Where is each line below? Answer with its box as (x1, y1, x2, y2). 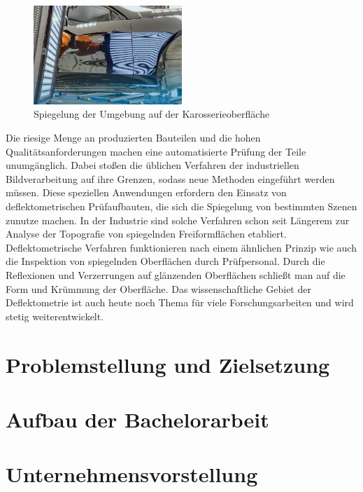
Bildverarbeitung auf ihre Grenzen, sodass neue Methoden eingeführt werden (6, 171, 335, 186)
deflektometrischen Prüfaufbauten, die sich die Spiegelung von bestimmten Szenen (6, 198, 357, 213)
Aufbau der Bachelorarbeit (6, 404, 269, 433)
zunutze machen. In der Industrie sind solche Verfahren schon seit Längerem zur (6, 212, 350, 227)
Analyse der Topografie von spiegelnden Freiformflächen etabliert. (6, 226, 287, 241)
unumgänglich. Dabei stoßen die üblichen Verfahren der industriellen (6, 158, 299, 172)
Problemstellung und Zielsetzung (6, 350, 330, 378)
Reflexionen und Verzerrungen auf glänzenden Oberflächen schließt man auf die (6, 267, 346, 282)
